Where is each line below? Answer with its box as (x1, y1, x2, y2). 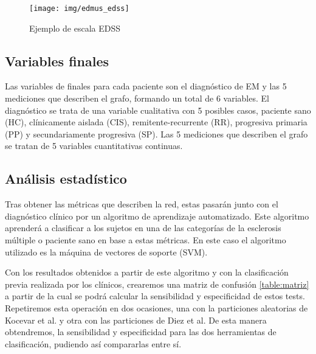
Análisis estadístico (5, 169, 127, 188)
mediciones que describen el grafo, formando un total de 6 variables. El (5, 92, 269, 105)
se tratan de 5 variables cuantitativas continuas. (5, 139, 183, 152)
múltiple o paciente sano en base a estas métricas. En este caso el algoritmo (5, 234, 286, 246)
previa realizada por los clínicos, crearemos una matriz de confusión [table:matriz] (5, 277, 309, 290)
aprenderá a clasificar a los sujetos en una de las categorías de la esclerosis (5, 221, 281, 234)
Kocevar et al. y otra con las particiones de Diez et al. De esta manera (5, 313, 267, 326)
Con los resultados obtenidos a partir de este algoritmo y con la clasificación (5, 266, 289, 279)
